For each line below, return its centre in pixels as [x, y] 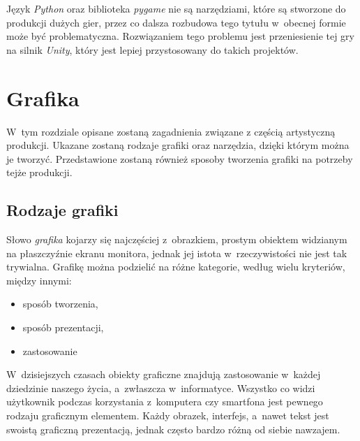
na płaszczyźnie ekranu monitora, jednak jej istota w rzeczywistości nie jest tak [177, 253]
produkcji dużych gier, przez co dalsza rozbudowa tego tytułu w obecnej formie [176, 22]
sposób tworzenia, [60, 304]
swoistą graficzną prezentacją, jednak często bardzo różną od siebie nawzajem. [173, 429]
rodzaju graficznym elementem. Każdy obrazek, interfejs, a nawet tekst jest [168, 415]
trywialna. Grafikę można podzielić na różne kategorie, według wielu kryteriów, [176, 267]
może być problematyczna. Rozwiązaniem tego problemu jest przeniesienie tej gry [180, 36]
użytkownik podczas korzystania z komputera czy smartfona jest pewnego [165, 402]
